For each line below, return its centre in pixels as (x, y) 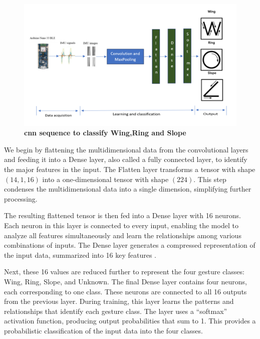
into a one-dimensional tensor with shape (105, 179)
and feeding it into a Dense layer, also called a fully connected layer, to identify (126, 159)
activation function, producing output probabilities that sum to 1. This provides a (130, 321)
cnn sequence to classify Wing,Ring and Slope (105, 133)
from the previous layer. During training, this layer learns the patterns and (119, 301)
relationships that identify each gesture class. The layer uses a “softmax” (116, 311)
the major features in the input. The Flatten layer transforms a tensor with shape (130, 169)
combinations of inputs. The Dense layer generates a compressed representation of (130, 245)
